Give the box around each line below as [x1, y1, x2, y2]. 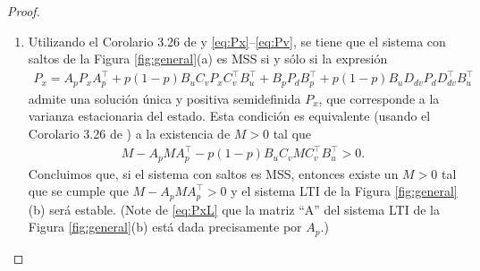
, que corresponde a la [318, 89, 440, 107]
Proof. [7, 2, 40, 20]
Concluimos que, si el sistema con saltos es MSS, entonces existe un [28, 164, 399, 182]
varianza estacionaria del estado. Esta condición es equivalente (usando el [28, 106, 431, 125]
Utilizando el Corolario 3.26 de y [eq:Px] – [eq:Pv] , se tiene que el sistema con [28, 31, 446, 50]
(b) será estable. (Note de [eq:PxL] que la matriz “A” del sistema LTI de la [28, 199, 440, 218]
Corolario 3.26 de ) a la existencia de [28, 123, 231, 142]
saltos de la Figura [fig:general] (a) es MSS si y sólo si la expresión [28, 49, 388, 68]
